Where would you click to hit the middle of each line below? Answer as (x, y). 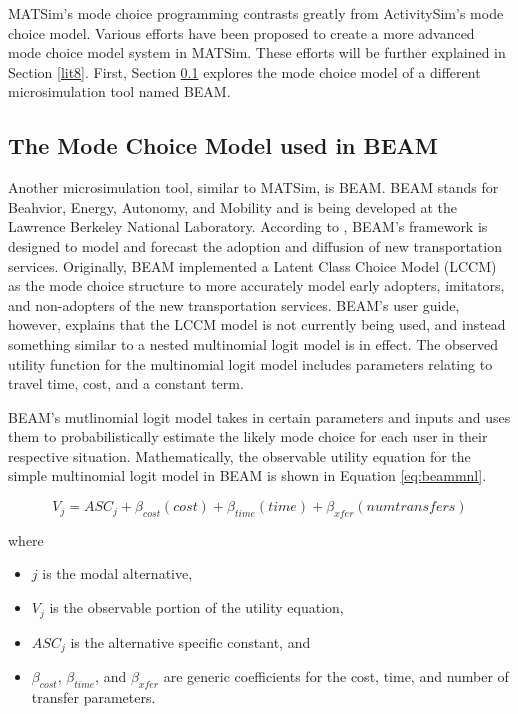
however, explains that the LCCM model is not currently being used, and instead (257, 324)
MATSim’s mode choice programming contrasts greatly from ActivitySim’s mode (256, 13)
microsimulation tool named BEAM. (119, 91)
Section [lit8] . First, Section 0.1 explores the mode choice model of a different (244, 71)
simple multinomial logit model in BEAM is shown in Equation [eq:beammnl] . (247, 475)
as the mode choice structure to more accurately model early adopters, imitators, (256, 285)
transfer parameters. (93, 696)
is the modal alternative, (117, 573)
